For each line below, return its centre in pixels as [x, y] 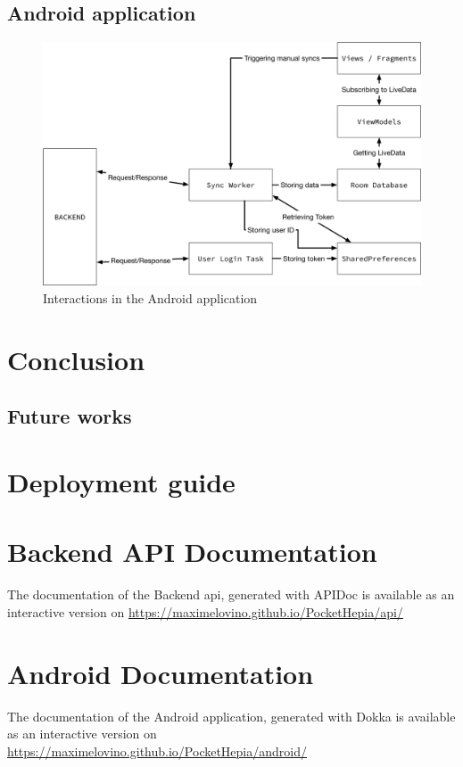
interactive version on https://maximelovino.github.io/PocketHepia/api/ [205, 611]
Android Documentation [161, 673]
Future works [70, 416]
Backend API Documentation [192, 552]
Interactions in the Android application [150, 298]
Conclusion [76, 359]
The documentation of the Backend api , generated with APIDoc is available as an [231, 594]
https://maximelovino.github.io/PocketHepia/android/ [157, 751]
